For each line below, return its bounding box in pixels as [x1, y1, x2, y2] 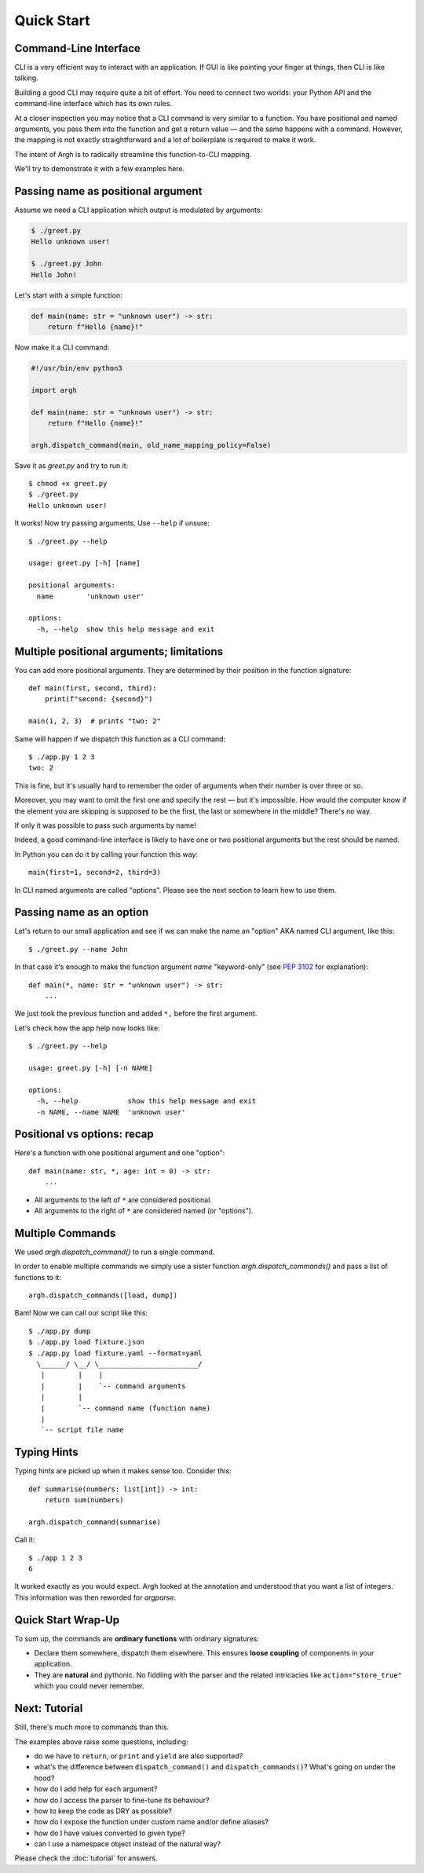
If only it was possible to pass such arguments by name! [14, 821, 196, 830]
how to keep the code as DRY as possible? [34, 1806, 172, 1816]
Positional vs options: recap [14, 1128, 155, 1141]
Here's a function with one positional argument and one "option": [14, 1148, 225, 1158]
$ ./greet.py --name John [28, 945, 129, 953]
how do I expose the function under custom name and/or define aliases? [34, 1817, 269, 1827]
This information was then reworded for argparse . [14, 1593, 177, 1602]
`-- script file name [40, 1425, 124, 1435]
